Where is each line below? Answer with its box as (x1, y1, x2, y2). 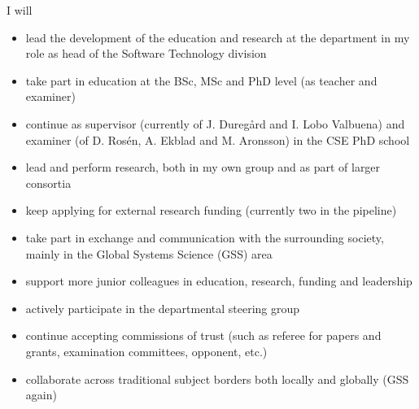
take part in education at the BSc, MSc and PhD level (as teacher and (25, 72, 378, 89)
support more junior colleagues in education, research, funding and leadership (25, 272, 412, 289)
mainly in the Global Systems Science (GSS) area (25, 245, 273, 262)
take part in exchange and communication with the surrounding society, (25, 228, 384, 246)
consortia (25, 174, 72, 191)
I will (7, 2, 33, 18)
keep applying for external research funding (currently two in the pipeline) (25, 202, 397, 219)
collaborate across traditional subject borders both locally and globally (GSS (25, 370, 409, 387)
